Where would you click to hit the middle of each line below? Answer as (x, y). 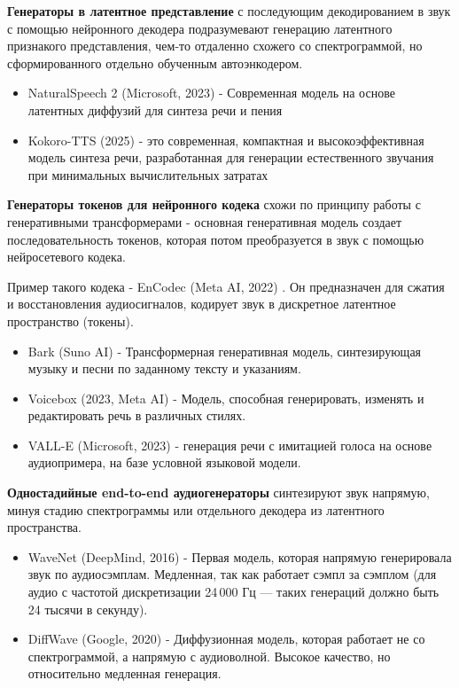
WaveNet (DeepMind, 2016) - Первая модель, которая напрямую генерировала (240, 556)
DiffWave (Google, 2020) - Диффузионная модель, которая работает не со (226, 639)
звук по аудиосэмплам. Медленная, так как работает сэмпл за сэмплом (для (232, 574)
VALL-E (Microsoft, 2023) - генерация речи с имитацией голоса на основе (230, 445)
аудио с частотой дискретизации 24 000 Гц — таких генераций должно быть (233, 592)
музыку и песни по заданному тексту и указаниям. (164, 368)
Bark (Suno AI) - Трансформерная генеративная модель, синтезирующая (225, 351)
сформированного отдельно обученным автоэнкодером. (155, 63)
